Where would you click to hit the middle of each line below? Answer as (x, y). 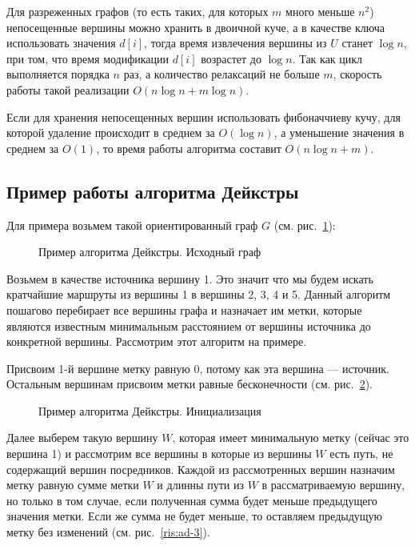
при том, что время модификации (88, 58)
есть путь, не (361, 454)
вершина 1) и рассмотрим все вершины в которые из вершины (159, 454)
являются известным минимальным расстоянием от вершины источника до (189, 325)
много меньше (320, 11)
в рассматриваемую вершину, (333, 485)
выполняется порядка (58, 74)
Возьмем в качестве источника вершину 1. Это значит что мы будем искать (190, 278)
